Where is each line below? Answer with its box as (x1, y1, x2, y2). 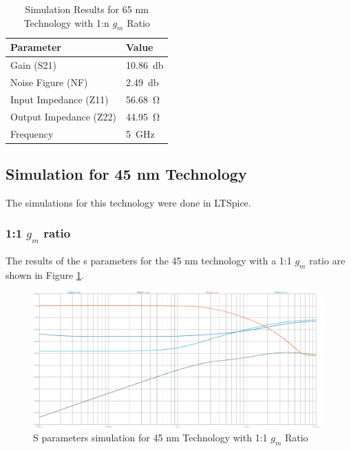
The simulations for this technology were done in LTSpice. (6, 195, 251, 209)
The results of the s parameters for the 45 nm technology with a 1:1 (6, 253, 292, 268)
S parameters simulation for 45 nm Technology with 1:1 (33, 430, 268, 445)
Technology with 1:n (23, 15, 109, 30)
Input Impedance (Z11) (10, 92, 109, 106)
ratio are (309, 253, 345, 268)
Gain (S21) (10, 58, 57, 72)
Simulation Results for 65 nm (25, 2, 149, 16)
